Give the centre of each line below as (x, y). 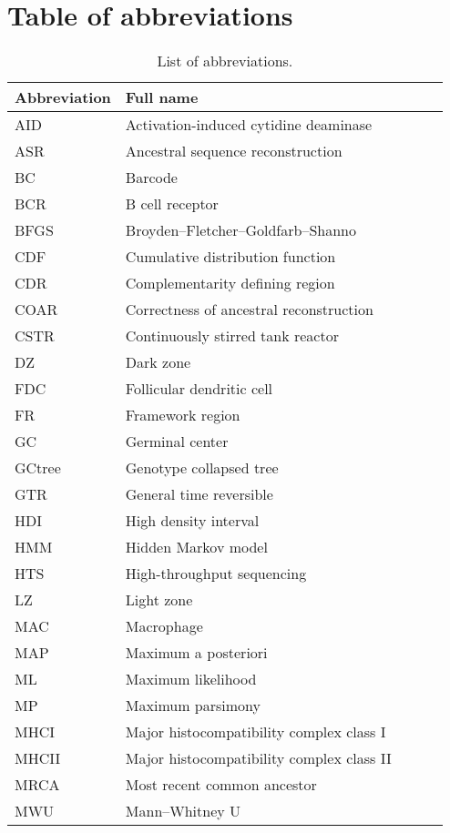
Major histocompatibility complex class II (258, 758)
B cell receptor (172, 204)
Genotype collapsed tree (202, 468)
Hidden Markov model (196, 547)
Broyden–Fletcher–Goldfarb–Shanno (241, 230)
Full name (162, 97)
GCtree (38, 468)
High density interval (192, 521)
